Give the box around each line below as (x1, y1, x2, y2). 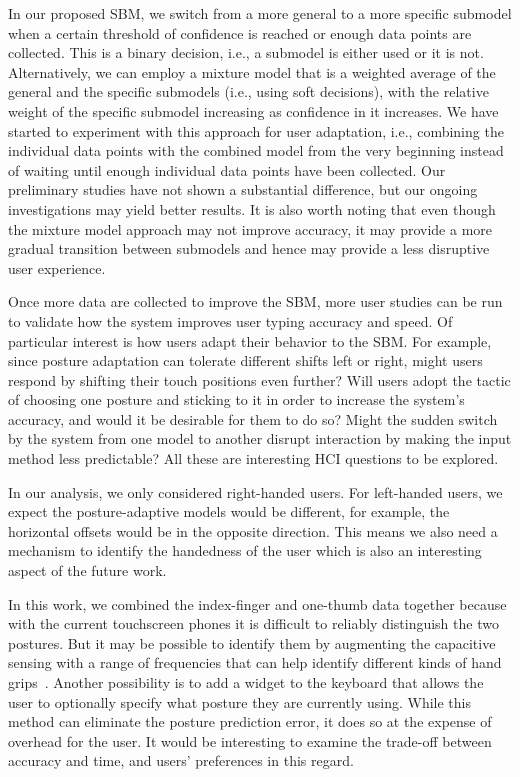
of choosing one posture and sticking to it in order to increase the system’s (8, 389, 465, 410)
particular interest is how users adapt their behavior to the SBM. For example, (8, 330, 492, 351)
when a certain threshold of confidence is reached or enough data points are (8, 22, 472, 43)
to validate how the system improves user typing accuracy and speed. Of (8, 310, 453, 331)
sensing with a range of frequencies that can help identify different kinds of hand (8, 652, 502, 673)
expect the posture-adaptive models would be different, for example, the (8, 501, 450, 522)
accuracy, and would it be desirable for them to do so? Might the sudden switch (8, 408, 498, 429)
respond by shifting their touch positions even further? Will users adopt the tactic (8, 369, 511, 390)
